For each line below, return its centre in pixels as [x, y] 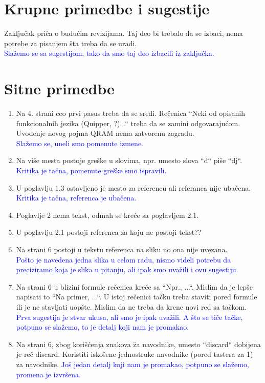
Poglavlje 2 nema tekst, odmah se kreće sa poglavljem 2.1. [107, 215]
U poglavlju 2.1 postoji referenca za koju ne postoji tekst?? [109, 232]
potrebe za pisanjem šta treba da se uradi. [70, 43]
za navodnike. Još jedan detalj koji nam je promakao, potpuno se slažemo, [132, 364]
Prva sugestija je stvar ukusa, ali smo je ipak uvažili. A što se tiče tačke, [129, 317]
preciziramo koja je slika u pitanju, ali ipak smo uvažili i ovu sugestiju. [127, 269]
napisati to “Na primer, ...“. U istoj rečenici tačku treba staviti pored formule [137, 297]
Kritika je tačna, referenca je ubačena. [76, 198]
